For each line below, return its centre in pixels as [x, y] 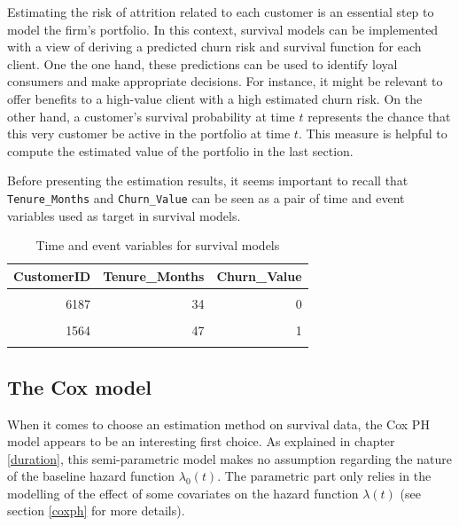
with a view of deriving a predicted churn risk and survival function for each [214, 47]
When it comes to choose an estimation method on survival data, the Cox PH [218, 424]
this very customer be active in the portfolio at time [149, 133]
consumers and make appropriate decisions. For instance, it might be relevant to [225, 81]
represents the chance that [379, 116]
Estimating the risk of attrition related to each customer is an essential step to [221, 12]
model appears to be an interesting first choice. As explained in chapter [201, 441]
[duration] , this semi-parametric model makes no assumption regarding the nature [229, 458]
